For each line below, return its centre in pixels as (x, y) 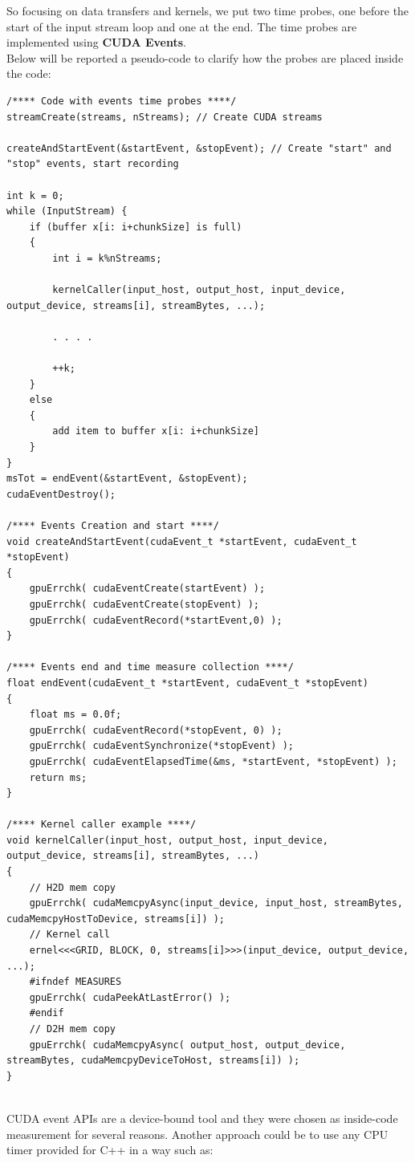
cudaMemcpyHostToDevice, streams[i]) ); (116, 919)
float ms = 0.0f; (75, 715)
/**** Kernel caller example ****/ (102, 825)
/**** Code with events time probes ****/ (122, 101)
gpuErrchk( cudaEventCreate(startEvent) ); (147, 589)
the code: (29, 73)
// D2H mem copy (73, 1029)
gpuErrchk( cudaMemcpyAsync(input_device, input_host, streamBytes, (216, 903)
